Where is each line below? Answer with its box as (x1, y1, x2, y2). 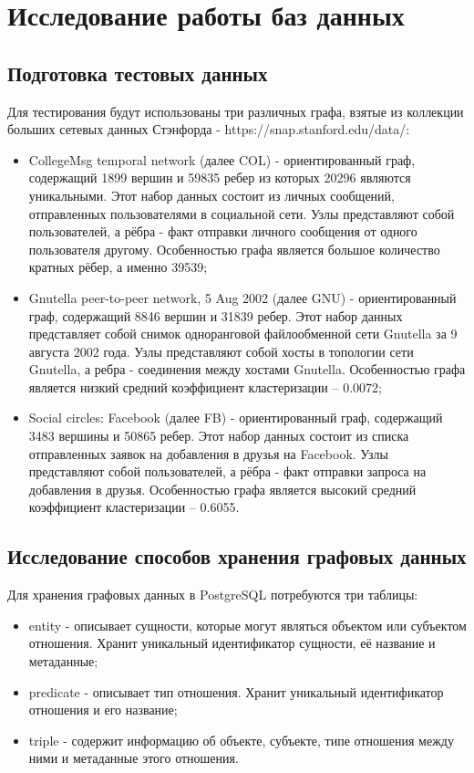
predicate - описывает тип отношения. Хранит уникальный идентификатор (28, 682, 444, 701)
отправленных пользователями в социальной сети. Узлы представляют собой (28, 204, 455, 223)
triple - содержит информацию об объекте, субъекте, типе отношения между (28, 730, 454, 749)
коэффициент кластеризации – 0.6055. (28, 497, 240, 517)
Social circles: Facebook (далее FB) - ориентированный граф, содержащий (28, 408, 443, 427)
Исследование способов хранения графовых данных (7, 542, 467, 570)
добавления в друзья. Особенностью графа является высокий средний (28, 479, 417, 498)
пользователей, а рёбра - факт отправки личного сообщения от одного (28, 222, 417, 241)
